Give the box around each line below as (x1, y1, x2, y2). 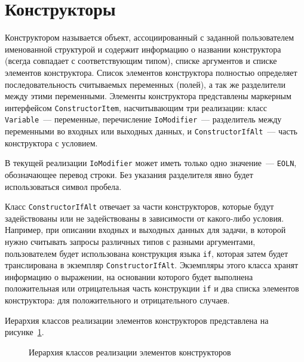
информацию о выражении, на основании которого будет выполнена (5, 270, 253, 283)
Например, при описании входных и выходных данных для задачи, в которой (5, 223, 286, 236)
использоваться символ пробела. (5, 180, 122, 192)
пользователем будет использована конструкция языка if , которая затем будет (5, 247, 288, 259)
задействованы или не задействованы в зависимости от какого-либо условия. (5, 211, 284, 224)
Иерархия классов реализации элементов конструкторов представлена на (5, 314, 269, 326)
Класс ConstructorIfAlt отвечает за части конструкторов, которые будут (5, 200, 274, 213)
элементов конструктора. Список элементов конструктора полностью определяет (5, 66, 297, 78)
